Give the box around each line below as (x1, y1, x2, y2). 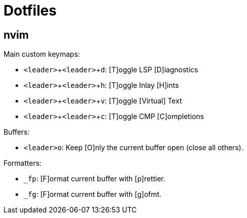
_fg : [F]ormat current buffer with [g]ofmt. (24, 190, 162, 199)
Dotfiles (4, 2, 57, 19)
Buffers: (4, 128, 30, 137)
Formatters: (4, 159, 42, 168)
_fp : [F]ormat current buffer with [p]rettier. (24, 174, 166, 183)
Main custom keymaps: (4, 50, 80, 59)
